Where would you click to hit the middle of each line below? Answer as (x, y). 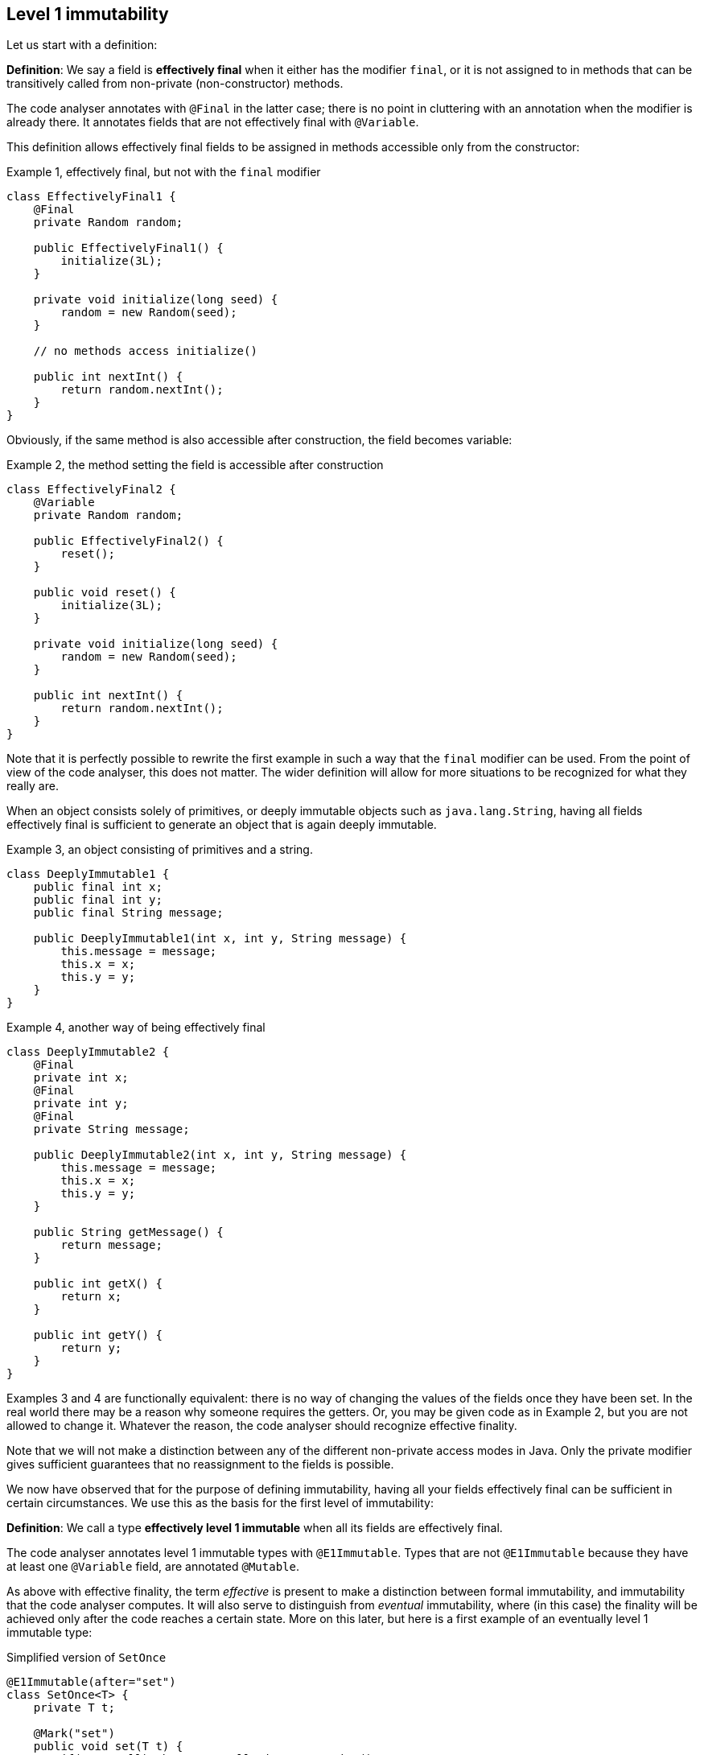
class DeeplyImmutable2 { (88, 1052)
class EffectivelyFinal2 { (91, 490)
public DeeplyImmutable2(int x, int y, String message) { (220, 1155)
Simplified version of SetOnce (86, 1658)
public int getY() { (98, 1335)
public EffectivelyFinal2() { (128, 541)
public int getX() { (98, 1284)
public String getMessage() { (128, 1232)
